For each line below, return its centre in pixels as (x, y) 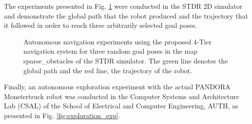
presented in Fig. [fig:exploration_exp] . (62, 115)
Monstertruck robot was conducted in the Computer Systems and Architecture (122, 96)
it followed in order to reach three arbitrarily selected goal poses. (101, 25)
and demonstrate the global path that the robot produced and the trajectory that (126, 15)
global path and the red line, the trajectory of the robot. (108, 70)
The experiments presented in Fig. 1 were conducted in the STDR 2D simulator (123, 6)
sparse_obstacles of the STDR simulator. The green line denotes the (126, 60)
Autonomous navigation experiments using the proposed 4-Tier (118, 41)
